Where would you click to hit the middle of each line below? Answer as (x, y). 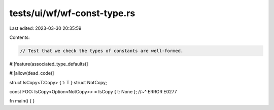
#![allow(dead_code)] (32, 73)
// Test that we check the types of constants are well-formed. (102, 51)
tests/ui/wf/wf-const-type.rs (72, 13)
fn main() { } (22, 101)
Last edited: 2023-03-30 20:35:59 (45, 28)
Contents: (20, 37)
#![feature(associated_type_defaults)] (49, 64)
